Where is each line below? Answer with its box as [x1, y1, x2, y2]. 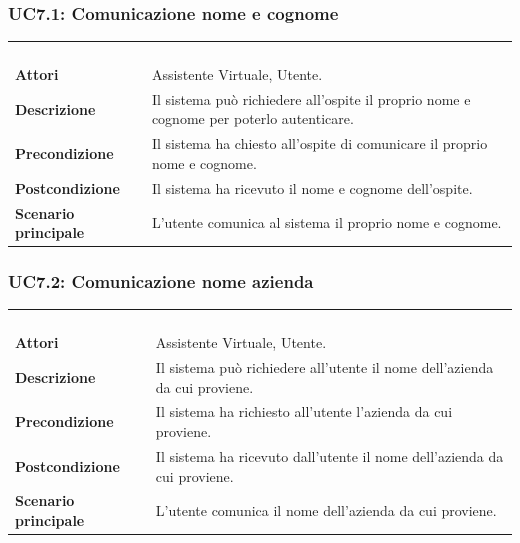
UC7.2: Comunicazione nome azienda [8, 269, 314, 294]
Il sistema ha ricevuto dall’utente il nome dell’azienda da [155, 445, 504, 466]
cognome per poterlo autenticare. [151, 108, 354, 129]
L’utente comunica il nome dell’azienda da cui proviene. [155, 500, 497, 521]
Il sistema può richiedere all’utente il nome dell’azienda [155, 357, 494, 378]
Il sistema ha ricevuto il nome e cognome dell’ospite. [151, 177, 473, 198]
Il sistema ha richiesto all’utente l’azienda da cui [155, 401, 453, 422]
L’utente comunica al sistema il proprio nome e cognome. [151, 212, 502, 233]
